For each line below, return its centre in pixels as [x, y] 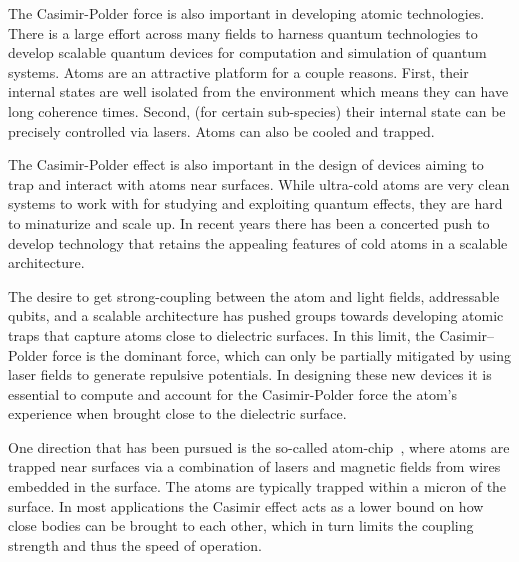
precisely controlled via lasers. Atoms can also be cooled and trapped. [221, 130]
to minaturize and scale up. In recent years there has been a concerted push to [249, 222]
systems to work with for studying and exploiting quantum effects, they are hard [255, 203]
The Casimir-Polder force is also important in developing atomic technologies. [246, 13]
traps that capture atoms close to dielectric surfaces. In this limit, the [221, 334]
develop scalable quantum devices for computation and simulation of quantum [247, 52]
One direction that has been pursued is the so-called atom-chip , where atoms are [259, 446]
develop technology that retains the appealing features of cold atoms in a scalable [258, 242]
